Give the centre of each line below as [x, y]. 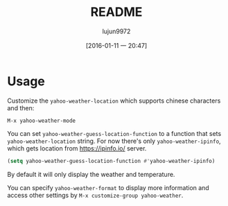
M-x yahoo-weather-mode [42, 121]
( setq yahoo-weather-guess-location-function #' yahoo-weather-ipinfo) [111, 161]
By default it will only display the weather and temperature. [91, 174]
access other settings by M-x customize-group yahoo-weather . [95, 195]
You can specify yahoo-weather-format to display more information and [108, 187]
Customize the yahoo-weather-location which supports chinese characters [114, 101]
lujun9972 [116, 31]
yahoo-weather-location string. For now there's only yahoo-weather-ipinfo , [114, 141]
